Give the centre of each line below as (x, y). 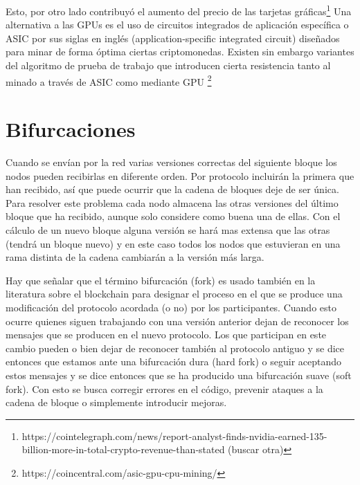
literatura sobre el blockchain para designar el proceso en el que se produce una (174, 294)
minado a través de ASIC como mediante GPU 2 (109, 80)
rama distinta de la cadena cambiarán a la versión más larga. (135, 257)
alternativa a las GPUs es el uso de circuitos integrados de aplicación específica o (177, 25)
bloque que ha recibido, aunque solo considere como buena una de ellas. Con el (173, 216)
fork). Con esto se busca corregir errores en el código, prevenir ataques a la (164, 388)
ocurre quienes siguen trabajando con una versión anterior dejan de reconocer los (177, 321)
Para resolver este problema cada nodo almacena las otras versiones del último (172, 202)
